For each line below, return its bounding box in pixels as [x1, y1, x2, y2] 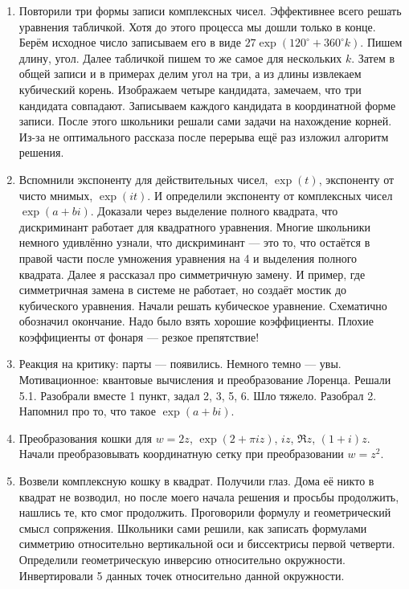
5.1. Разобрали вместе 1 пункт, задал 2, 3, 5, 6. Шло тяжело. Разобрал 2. [18, 387, 377, 403]
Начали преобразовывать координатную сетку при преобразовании [18, 445, 344, 462]
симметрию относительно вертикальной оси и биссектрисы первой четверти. [18, 535, 395, 552]
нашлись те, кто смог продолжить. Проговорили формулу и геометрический [18, 504, 391, 521]
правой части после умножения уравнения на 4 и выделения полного [18, 249, 358, 266]
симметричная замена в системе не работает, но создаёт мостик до [18, 281, 347, 298]
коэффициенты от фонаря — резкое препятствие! [18, 328, 260, 345]
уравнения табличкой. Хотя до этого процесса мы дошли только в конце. [18, 18, 376, 35]
